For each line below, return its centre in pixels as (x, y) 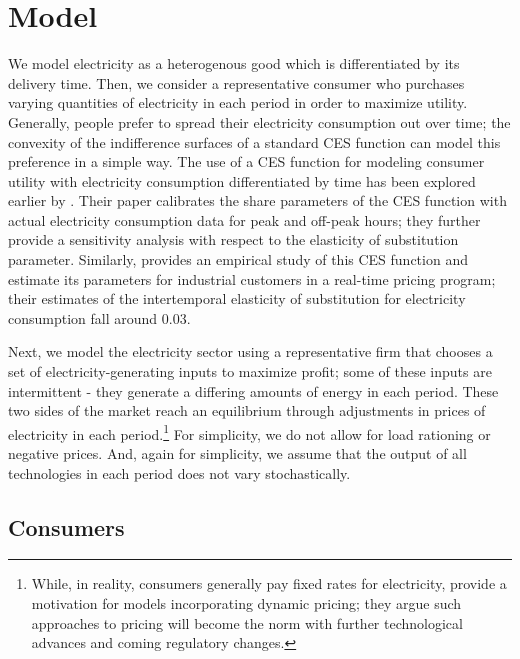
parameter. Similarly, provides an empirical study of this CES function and (238, 259)
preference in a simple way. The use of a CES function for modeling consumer (246, 161)
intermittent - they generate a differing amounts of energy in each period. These (253, 390)
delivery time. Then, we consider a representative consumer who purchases (236, 82)
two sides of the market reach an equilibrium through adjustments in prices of (247, 410)
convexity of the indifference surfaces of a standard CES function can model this (254, 141)
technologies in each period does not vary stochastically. (179, 472)
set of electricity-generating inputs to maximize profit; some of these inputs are (250, 371)
